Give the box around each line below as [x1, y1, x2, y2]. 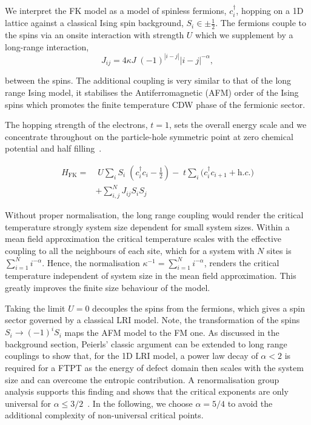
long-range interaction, [5, 40, 89, 53]
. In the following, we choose [87, 397, 193, 409]
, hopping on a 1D [236, 4, 304, 16]
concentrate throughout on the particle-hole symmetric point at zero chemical [5, 130, 293, 142]
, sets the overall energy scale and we [169, 118, 307, 131]
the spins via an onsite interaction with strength [5, 28, 184, 41]
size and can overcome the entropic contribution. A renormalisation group [5, 373, 279, 386]
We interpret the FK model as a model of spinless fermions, [5, 4, 227, 16]
